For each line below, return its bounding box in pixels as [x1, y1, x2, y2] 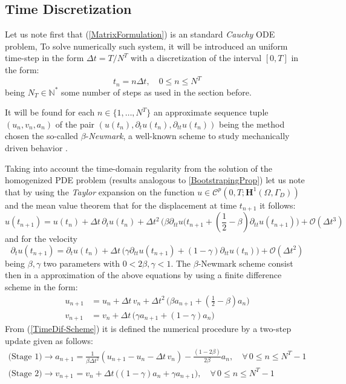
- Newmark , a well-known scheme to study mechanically [85, 129, 290, 142]
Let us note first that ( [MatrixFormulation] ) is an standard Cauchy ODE [5, 28, 275, 41]
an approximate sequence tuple [154, 106, 269, 119]
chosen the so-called [5, 129, 79, 142]
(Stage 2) [8, 369, 42, 378]
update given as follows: [5, 334, 93, 347]
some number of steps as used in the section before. [61, 85, 252, 98]
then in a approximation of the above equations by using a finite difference [5, 268, 282, 281]
